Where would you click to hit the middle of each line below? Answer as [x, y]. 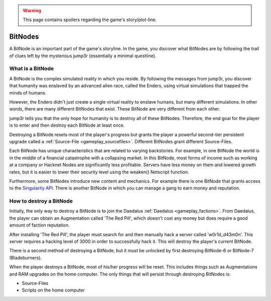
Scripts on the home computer [53, 290]
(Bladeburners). [26, 258]
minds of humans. [28, 92]
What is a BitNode [32, 69]
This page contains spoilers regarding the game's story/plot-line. [90, 20]
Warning [32, 11]
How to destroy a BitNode [41, 201]
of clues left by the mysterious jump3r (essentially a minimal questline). [83, 56]
